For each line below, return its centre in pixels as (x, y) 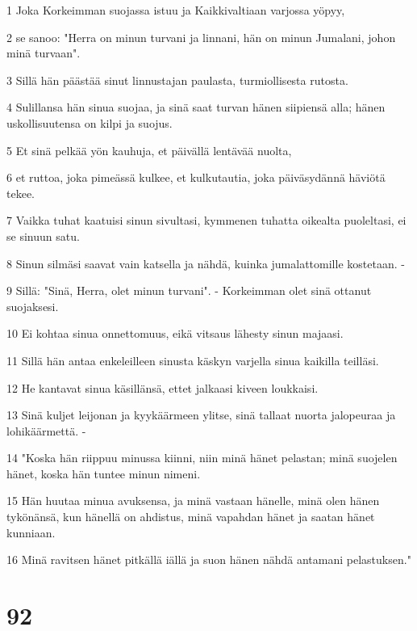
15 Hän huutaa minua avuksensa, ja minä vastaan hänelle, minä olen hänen (193, 501)
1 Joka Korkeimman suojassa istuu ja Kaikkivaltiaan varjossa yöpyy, (176, 10)
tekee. (21, 193)
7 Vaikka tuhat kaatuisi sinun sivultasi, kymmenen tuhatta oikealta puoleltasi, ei (206, 220)
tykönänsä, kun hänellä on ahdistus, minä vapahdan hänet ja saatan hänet (191, 517)
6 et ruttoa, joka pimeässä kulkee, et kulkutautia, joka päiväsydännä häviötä (196, 177)
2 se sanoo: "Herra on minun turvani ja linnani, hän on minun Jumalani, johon (201, 37)
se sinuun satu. (43, 236)
